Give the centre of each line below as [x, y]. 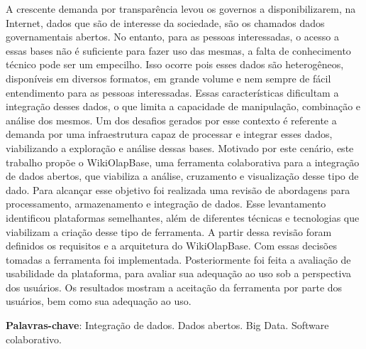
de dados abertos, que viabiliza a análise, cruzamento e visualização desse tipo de [182, 176]
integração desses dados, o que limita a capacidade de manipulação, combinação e [183, 106]
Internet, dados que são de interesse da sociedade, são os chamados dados [165, 22]
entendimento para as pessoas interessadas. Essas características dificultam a [172, 92]
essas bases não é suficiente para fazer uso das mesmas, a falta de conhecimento [178, 50]
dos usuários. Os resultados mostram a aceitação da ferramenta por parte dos [174, 287]
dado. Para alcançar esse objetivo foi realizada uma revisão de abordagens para [178, 189]
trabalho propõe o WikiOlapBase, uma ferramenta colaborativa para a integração [183, 162]
